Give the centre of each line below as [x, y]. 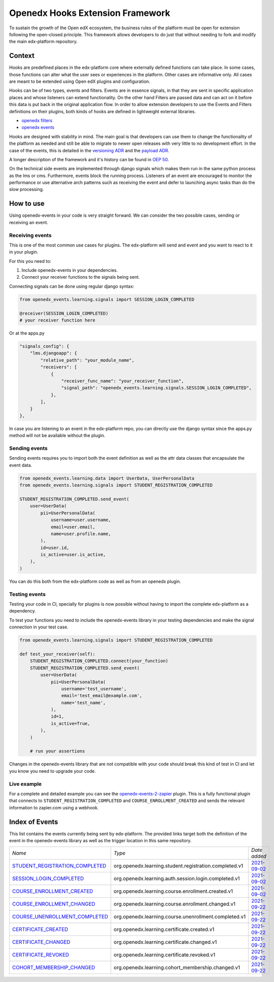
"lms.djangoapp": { [54, 353]
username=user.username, [81, 520]
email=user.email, [73, 527]
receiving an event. [29, 222]
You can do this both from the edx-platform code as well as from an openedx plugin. [95, 581]
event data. [21, 465]
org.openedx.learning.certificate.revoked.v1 [164, 955]
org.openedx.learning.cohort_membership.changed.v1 [177, 968]
